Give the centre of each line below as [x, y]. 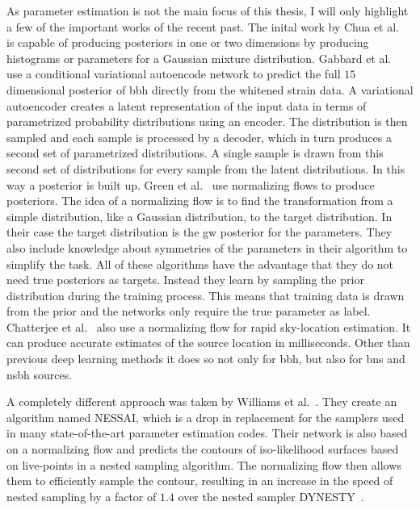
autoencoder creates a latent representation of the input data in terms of [187, 105]
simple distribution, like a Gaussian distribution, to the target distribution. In [199, 216]
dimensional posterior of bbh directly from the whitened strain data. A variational [210, 89]
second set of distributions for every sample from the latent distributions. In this [206, 168]
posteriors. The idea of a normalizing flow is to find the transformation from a [200, 201]
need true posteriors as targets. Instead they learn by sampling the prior [185, 280]
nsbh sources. [40, 374]
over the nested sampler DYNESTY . [271, 496]
